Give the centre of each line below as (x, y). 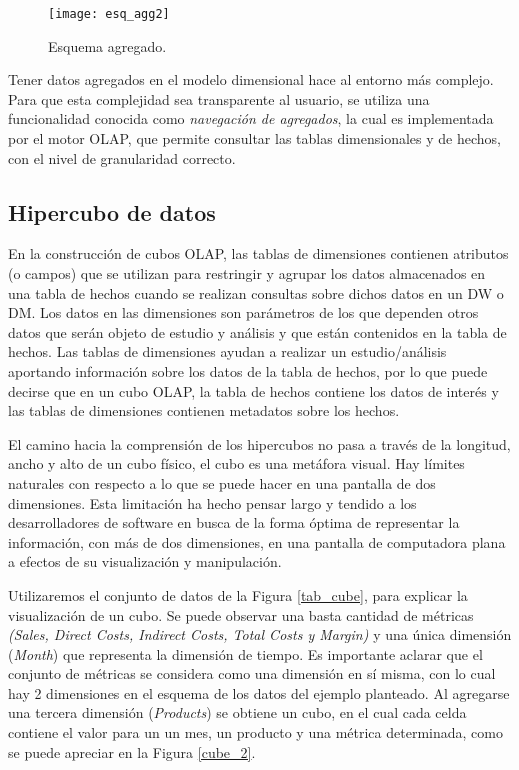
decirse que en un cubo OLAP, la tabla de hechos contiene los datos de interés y (253, 390)
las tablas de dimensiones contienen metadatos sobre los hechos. (204, 410)
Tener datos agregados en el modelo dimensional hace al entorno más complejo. (251, 79)
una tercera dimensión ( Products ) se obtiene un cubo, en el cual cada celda (237, 712)
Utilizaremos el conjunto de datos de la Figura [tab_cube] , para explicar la (238, 594)
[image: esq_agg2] (109, 14)
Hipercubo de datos (112, 211)
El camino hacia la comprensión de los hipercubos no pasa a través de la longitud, (259, 443)
